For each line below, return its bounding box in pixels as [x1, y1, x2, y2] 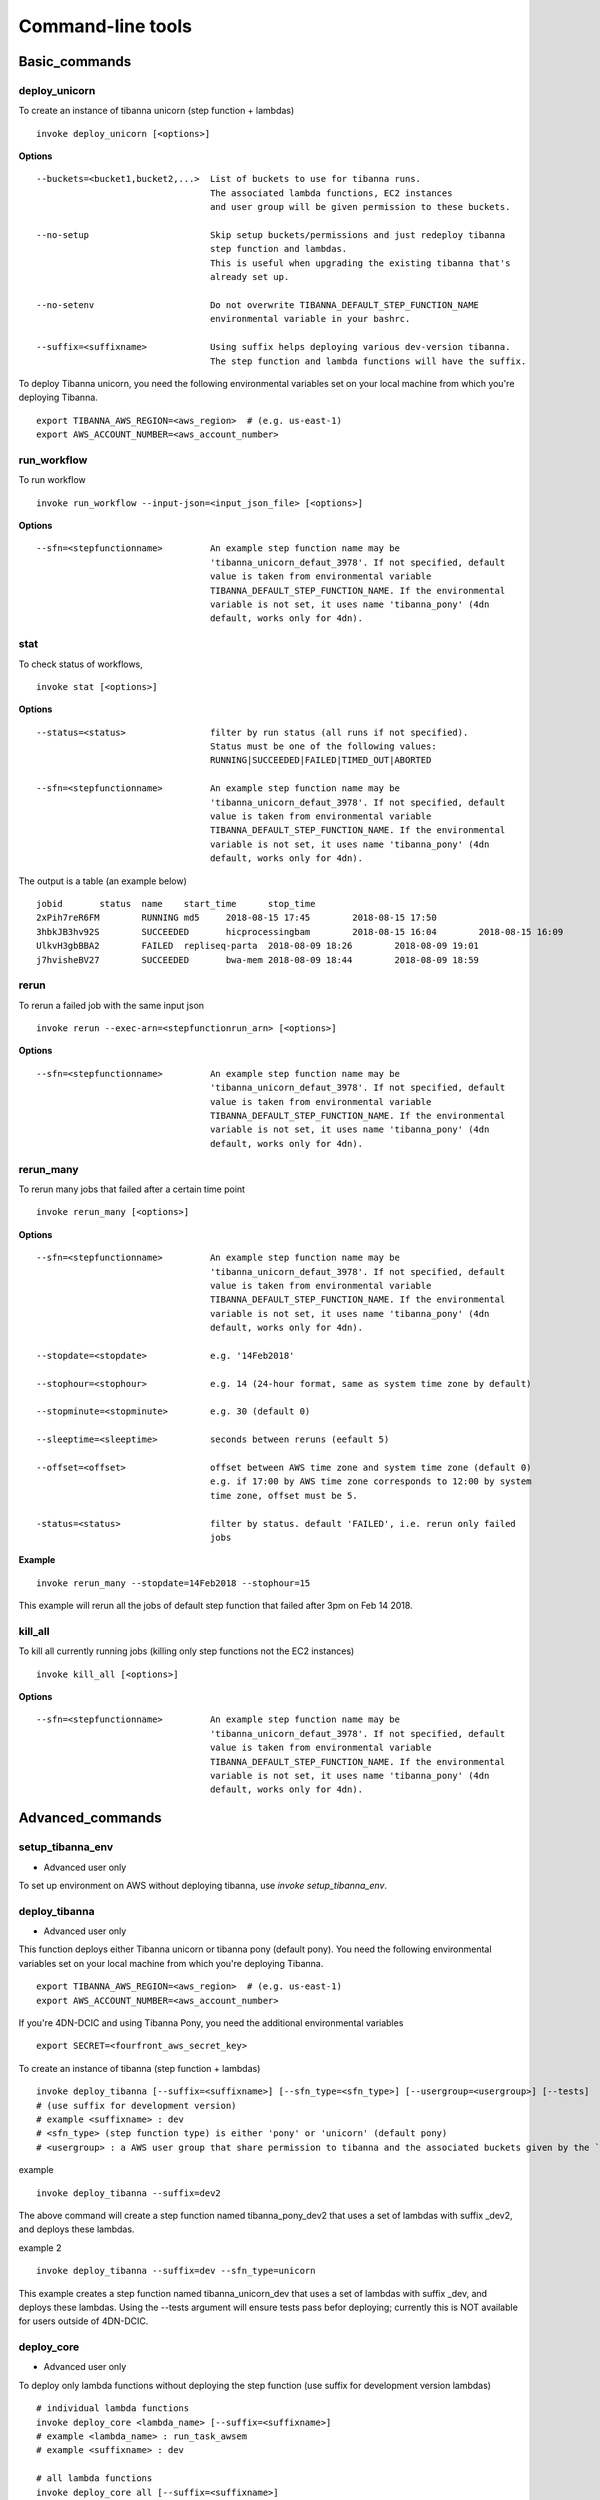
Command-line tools [18, 15, 192, 37]
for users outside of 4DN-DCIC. [18, 2315, 149, 2327]
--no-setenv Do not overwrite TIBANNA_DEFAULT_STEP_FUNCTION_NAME [36, 300, 480, 310]
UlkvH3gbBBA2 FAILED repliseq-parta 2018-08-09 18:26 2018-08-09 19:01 [36, 940, 480, 952]
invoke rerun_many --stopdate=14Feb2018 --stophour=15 [36, 1577, 311, 1589]
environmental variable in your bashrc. [210, 313, 411, 325]
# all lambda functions [36, 2473, 153, 2484]
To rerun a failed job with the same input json [18, 999, 205, 1011]
